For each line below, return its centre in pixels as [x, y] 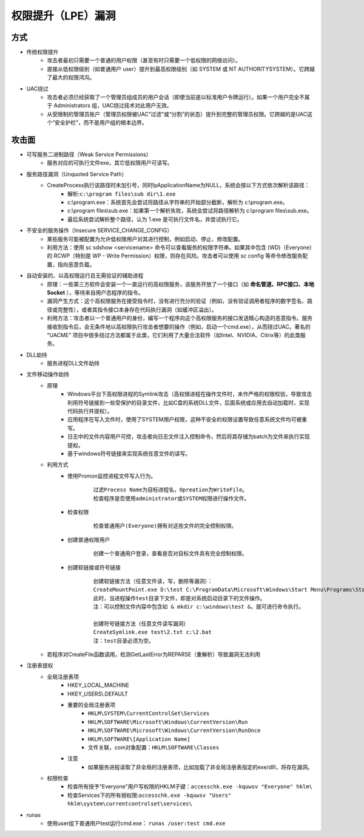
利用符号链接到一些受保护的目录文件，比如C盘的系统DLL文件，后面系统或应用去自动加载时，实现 [189, 402]
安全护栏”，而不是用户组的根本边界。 [101, 123]
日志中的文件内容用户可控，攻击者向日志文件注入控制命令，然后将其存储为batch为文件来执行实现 [189, 437]
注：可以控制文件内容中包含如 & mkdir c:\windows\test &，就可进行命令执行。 [199, 607]
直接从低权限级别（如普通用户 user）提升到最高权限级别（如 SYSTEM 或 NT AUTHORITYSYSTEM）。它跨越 [181, 69]
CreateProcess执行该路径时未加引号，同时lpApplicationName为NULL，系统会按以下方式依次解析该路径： [178, 185]
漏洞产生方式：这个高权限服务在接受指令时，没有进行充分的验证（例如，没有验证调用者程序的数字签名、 [177, 301]
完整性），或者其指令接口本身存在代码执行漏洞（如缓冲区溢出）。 [137, 309]
